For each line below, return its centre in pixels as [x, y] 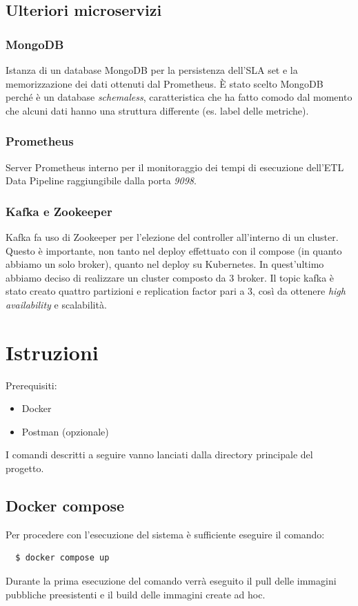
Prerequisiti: [31, 385]
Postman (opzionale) [65, 431]
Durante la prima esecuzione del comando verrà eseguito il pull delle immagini [171, 581]
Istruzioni [52, 352]
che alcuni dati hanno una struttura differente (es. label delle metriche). [157, 110]
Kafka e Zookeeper [59, 211]
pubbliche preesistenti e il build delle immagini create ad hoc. [136, 594]
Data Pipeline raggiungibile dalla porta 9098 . [101, 180]
